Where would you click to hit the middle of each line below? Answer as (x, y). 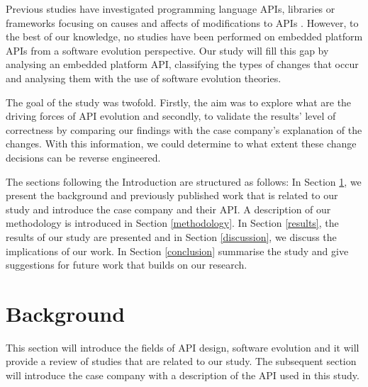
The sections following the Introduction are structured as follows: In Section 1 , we (184, 181)
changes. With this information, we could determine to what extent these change (181, 144)
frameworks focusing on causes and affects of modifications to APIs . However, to (182, 22)
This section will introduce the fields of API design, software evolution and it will (183, 347)
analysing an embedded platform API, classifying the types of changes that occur (182, 64)
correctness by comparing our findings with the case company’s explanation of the (184, 129)
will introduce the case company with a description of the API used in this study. (183, 375)
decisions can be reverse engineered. (83, 157)
